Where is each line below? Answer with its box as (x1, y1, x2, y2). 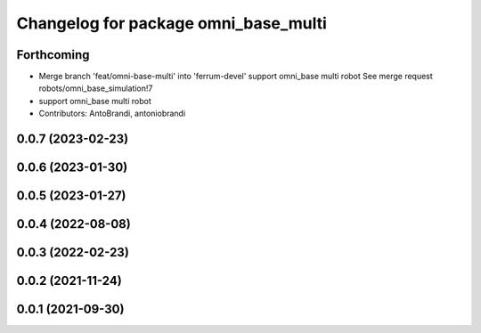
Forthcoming (16, 47, 90, 62)
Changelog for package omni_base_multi (16, 13, 327, 33)
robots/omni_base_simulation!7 (38, 83, 153, 93)
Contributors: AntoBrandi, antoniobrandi (38, 108, 186, 119)
